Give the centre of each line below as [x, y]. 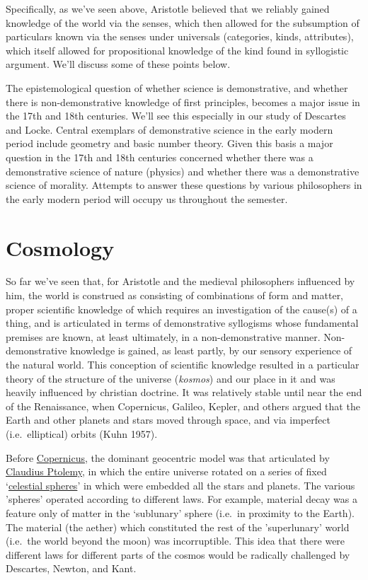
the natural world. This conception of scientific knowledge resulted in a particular [183, 364]
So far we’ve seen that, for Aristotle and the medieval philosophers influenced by [180, 281]
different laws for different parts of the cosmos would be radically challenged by [178, 554]
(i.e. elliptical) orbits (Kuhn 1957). [82, 433]
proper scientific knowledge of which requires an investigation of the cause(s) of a [182, 309]
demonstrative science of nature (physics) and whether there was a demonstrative [183, 171]
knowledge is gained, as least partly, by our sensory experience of [211, 350]
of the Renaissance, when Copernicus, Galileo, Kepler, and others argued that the [183, 406]
